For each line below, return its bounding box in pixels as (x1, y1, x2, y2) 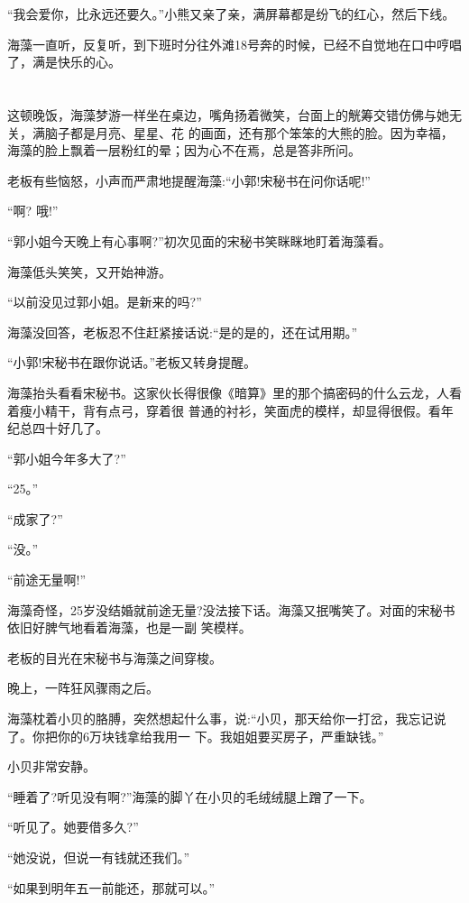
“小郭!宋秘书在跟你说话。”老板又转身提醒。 (7, 353, 257, 372)
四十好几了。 (32, 419, 108, 438)
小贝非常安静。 (7, 757, 96, 776)
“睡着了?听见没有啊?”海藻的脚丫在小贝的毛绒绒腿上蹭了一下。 (7, 787, 372, 806)
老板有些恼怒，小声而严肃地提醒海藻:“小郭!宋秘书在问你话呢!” (7, 170, 371, 189)
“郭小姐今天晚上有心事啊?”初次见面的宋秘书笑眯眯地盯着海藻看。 (7, 231, 391, 250)
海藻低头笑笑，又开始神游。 (7, 262, 171, 281)
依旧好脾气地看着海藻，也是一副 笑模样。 (7, 618, 252, 637)
